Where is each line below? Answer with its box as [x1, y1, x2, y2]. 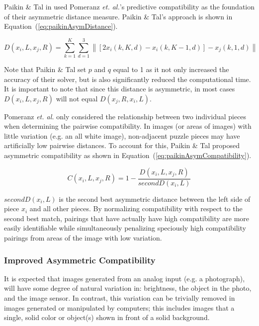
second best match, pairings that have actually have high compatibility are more [4, 213, 250, 223]
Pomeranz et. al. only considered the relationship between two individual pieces [4, 111, 247, 121]
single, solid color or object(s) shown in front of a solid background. [4, 312, 210, 323]
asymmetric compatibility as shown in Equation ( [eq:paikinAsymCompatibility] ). [4, 150, 252, 161]
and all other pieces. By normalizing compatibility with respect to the [29, 203, 243, 214]
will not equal [56, 93, 98, 103]
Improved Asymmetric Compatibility [4, 253, 156, 266]
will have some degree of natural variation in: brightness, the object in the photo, [4, 283, 252, 293]
